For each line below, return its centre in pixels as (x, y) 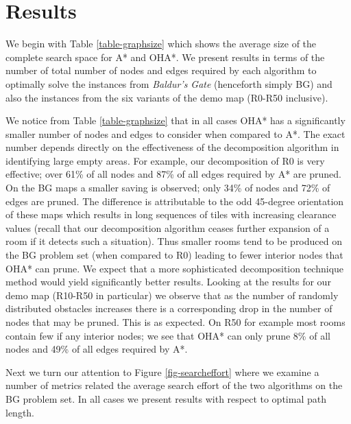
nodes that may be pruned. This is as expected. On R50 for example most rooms (175, 322)
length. (20, 412)
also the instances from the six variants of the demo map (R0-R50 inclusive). (167, 97)
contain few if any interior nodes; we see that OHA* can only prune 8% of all (168, 335)
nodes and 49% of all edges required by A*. (97, 349)
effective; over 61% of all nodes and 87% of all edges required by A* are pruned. (173, 174)
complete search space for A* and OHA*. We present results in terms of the (165, 57)
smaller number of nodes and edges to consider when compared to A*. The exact (175, 133)
